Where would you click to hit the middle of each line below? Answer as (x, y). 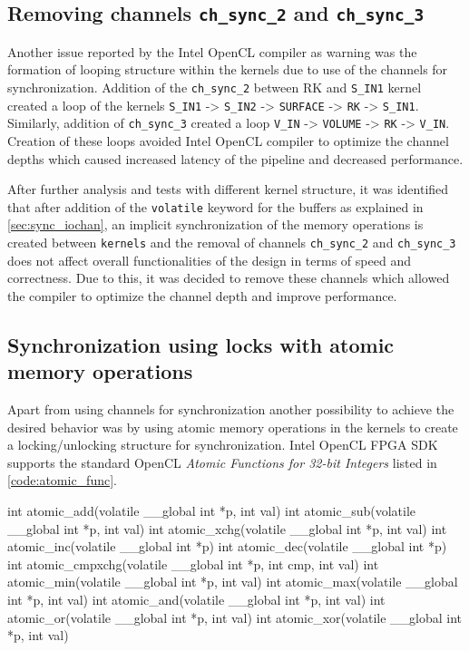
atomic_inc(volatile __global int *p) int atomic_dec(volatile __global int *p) (227, 546)
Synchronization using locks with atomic (201, 344)
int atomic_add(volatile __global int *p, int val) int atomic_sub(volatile (212, 510)
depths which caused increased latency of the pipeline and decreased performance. (235, 158)
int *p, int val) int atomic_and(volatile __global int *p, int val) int (196, 599)
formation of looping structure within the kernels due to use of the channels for (228, 69)
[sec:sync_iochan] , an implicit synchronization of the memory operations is (215, 224)
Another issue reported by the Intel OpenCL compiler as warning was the (212, 51)
